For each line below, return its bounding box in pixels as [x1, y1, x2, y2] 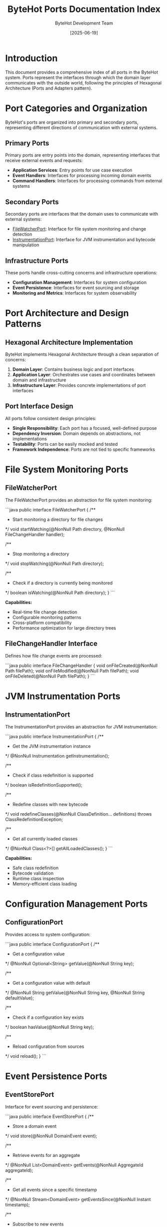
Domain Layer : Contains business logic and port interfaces [12, 366, 134, 372]
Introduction [5, 53, 58, 64]
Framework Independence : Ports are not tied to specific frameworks [12, 446, 155, 452]
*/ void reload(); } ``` [5, 1053, 46, 1059]
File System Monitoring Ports [5, 464, 128, 475]
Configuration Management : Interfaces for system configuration [12, 279, 146, 286]
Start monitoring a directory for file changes [12, 516, 103, 522]
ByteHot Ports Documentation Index [7, 4, 161, 15]
